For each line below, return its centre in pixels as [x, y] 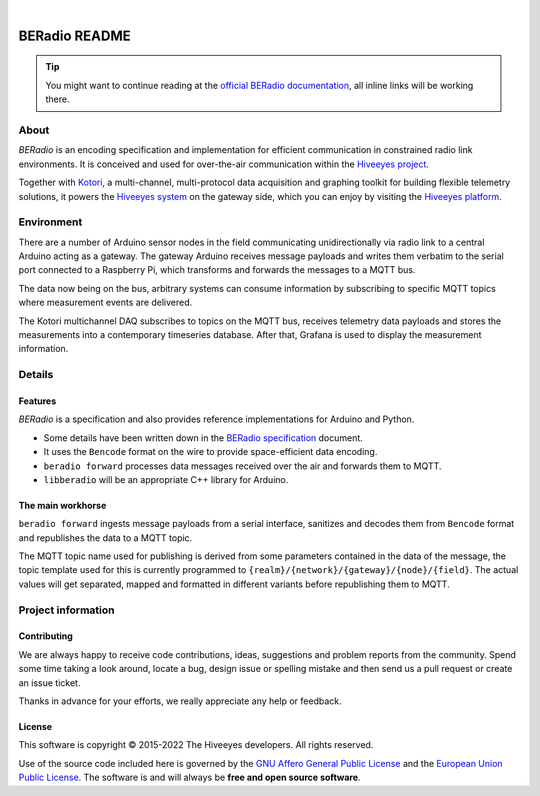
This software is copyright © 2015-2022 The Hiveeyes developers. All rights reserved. [196, 745]
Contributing [46, 636]
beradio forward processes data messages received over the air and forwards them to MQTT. [242, 466]
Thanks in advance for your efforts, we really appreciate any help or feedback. [180, 701]
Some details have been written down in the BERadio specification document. [203, 437]
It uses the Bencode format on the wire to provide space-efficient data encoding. [210, 452]
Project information [66, 610]
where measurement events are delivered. [105, 302]
